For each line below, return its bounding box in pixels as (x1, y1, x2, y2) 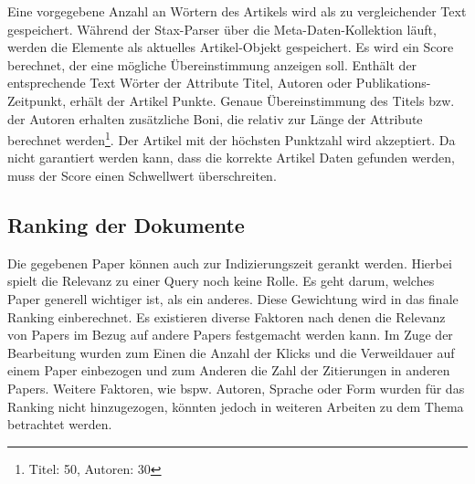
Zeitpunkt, (7, 90, 67, 110)
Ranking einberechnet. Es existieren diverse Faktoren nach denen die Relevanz (7, 307, 446, 326)
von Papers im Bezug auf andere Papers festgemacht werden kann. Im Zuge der (7, 325, 453, 344)
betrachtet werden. (7, 415, 112, 434)
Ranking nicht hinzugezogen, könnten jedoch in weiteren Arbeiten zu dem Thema (7, 396, 464, 416)
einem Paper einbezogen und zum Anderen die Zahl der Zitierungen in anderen (7, 361, 450, 380)
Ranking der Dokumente (7, 210, 245, 238)
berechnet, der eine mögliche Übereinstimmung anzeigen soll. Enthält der (7, 55, 417, 74)
